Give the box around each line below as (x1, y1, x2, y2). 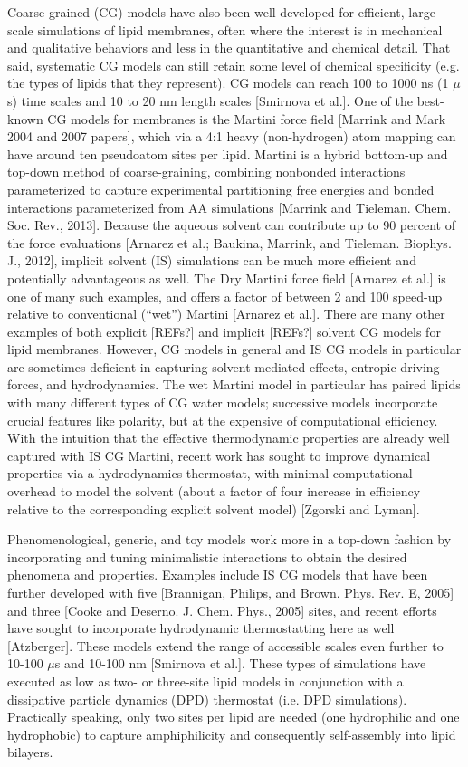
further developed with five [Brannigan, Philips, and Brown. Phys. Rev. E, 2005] (7, 583, 454, 601)
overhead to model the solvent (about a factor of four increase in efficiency (7, 482, 421, 501)
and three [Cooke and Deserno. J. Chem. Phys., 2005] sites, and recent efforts (7, 600, 437, 619)
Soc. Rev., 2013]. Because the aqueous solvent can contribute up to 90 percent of (7, 216, 455, 235)
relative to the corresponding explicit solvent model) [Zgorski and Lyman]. (7, 499, 420, 518)
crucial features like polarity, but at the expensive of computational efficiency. (7, 410, 438, 429)
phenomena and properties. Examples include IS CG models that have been (7, 565, 428, 584)
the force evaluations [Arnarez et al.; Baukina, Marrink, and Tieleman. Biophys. (7, 233, 452, 252)
